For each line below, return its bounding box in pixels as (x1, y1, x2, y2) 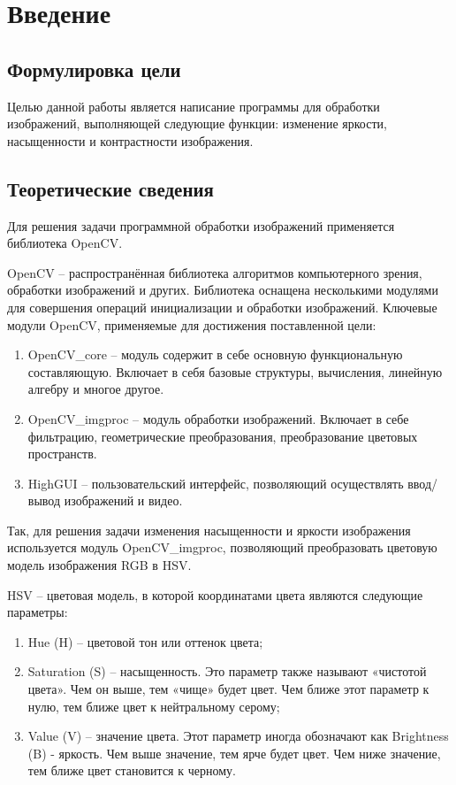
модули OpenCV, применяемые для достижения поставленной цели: (7, 315, 376, 334)
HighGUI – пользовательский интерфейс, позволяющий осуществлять (27, 473, 404, 492)
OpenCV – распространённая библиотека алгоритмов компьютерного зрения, (7, 263, 422, 281)
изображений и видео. (64, 491, 183, 510)
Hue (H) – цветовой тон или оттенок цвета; (27, 632, 263, 650)
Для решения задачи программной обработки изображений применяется (7, 216, 395, 235)
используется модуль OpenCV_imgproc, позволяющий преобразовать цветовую (7, 538, 437, 557)
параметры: (7, 603, 68, 621)
